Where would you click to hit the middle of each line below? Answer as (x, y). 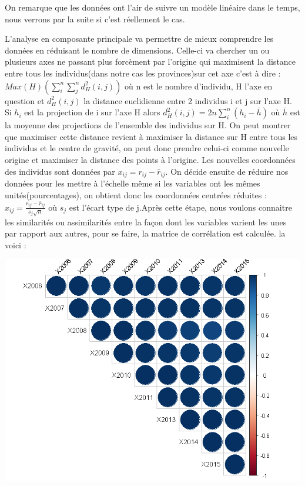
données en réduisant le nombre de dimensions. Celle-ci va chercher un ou (137, 50)
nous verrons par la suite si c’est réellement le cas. (95, 19)
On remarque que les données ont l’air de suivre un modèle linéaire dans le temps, (152, 7)
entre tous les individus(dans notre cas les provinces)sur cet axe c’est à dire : (143, 73)
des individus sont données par (60, 171)
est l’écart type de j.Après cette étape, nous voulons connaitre (180, 207)
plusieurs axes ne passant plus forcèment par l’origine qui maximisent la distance (150, 61)
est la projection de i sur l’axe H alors (92, 112)
